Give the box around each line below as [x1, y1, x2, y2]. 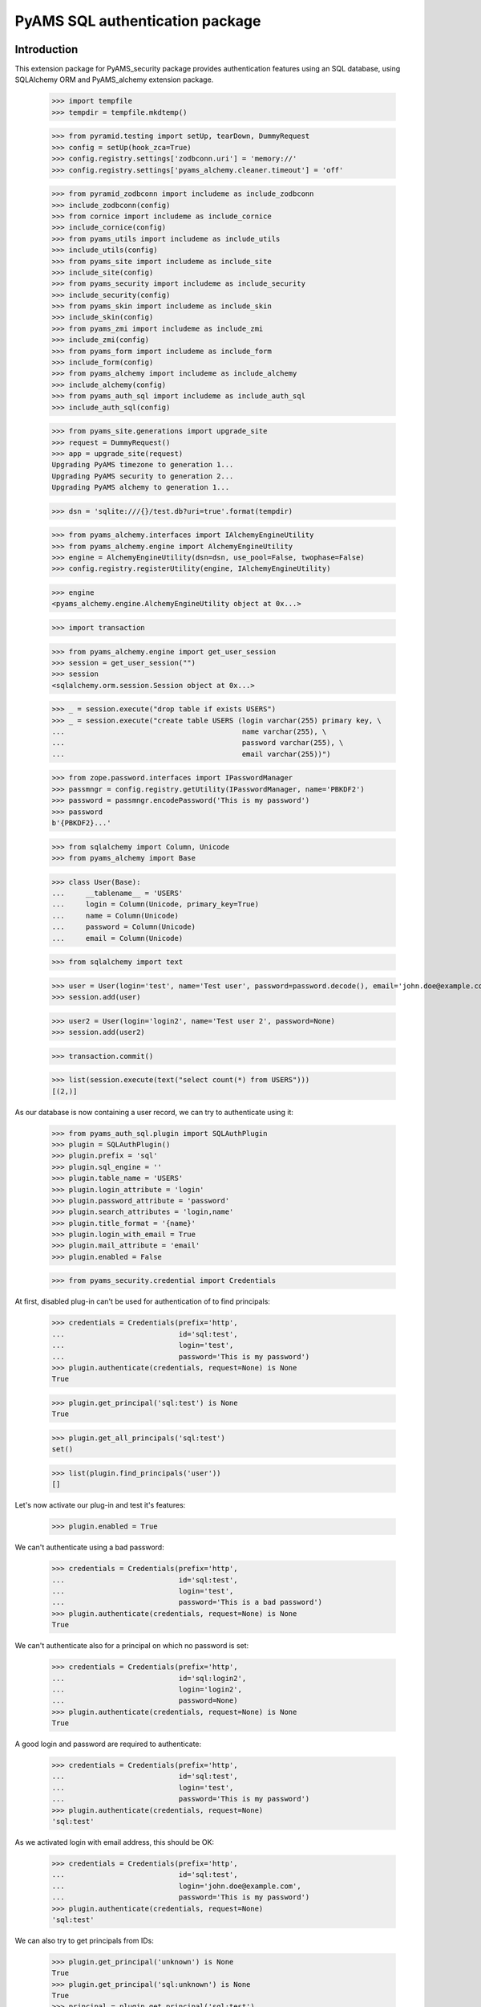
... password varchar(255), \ [51, 739, 344, 747]
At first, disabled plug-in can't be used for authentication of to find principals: [14, 1297, 270, 1306]
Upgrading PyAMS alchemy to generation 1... [51, 482, 230, 492]
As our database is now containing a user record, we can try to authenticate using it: [14, 1107, 294, 1117]
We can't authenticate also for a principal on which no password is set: [14, 1641, 249, 1651]
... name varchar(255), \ [51, 727, 327, 736]
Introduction [14, 43, 79, 56]
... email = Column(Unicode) [51, 934, 184, 942]
